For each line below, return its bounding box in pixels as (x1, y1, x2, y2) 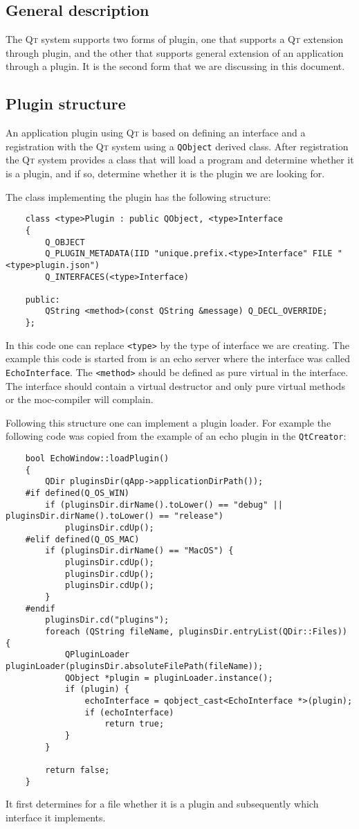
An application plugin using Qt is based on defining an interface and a (6, 125, 306, 140)
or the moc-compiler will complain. (6, 392, 154, 407)
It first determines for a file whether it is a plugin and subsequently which (6, 796, 319, 811)
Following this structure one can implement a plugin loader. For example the (6, 415, 331, 429)
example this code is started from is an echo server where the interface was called (6, 351, 350, 366)
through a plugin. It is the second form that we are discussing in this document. (6, 59, 345, 73)
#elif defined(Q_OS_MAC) (25, 534, 140, 544)
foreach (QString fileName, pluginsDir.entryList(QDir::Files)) (45, 626, 347, 636)
